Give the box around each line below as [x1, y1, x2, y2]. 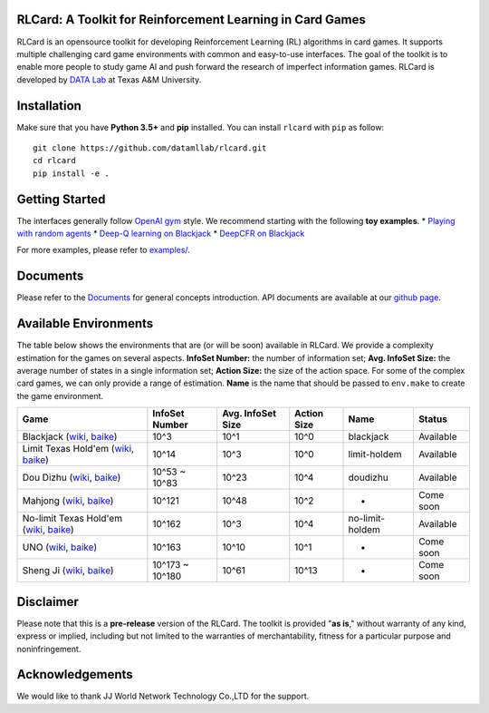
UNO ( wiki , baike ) [22, 541, 98, 553]
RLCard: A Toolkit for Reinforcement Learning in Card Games [16, 12, 366, 27]
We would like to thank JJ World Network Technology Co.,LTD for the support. [16, 690, 310, 702]
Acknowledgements [16, 667, 133, 682]
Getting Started [16, 191, 106, 207]
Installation [16, 98, 81, 113]
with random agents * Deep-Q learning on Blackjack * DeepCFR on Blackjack [16, 228, 305, 239]
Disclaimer [16, 594, 79, 610]
